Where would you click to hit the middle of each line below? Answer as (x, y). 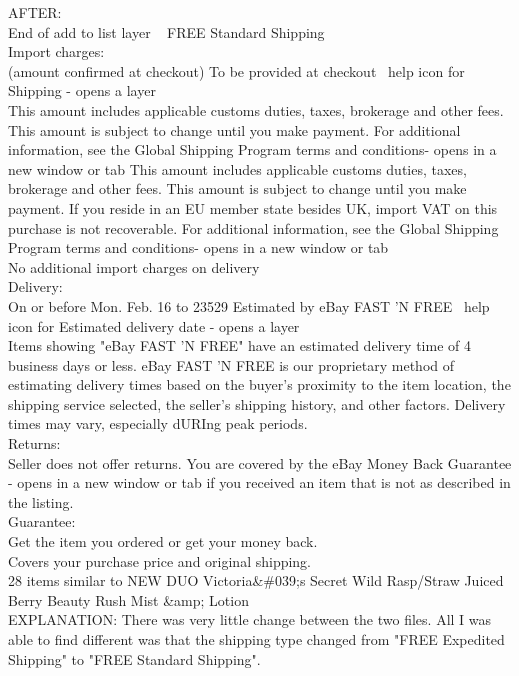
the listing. (41, 501)
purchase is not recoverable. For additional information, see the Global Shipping (253, 227)
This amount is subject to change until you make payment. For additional (234, 129)
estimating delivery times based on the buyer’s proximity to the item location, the (259, 384)
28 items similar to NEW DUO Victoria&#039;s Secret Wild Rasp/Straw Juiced (256, 580)
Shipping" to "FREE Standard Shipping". (134, 658)
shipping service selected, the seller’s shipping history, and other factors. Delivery (257, 403)
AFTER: (35, 12)
